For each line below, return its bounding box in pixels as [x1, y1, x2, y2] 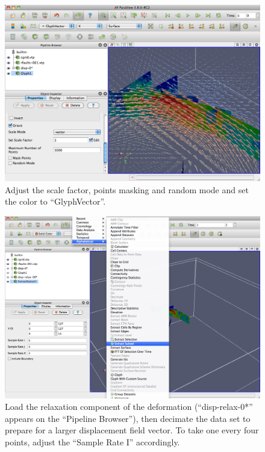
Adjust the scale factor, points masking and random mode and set [5, 183, 249, 196]
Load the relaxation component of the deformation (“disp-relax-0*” [5, 400, 253, 413]
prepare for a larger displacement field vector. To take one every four [5, 424, 259, 436]
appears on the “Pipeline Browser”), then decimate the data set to [5, 412, 251, 424]
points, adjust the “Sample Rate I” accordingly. [5, 435, 180, 448]
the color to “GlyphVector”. [5, 195, 106, 208]
